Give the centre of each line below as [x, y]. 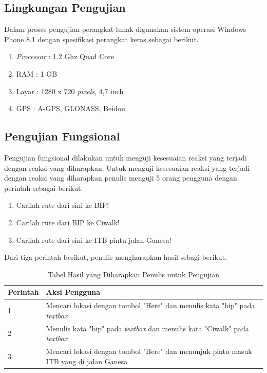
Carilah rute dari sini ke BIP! [63, 205]
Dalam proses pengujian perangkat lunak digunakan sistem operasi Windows [125, 29]
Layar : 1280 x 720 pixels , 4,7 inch [70, 91]
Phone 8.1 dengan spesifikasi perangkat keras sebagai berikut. [101, 39]
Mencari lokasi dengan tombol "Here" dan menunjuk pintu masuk [149, 351]
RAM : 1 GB [37, 73]
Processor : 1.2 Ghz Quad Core [65, 56]
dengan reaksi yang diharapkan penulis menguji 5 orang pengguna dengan [121, 178]
